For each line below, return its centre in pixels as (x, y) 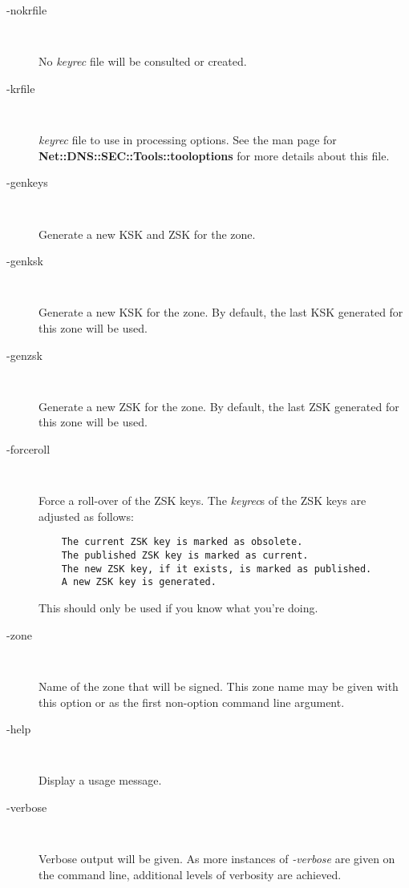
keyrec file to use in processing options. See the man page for (188, 140)
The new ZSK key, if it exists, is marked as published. (217, 569)
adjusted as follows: (86, 516)
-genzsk (24, 355)
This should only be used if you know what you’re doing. (178, 608)
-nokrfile (27, 10)
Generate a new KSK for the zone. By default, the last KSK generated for (221, 312)
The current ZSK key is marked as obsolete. (182, 542)
